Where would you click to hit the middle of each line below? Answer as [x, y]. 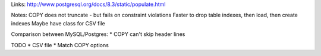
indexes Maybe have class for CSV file [58, 23]
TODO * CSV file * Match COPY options [60, 45]
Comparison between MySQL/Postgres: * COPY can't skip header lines [98, 34]
